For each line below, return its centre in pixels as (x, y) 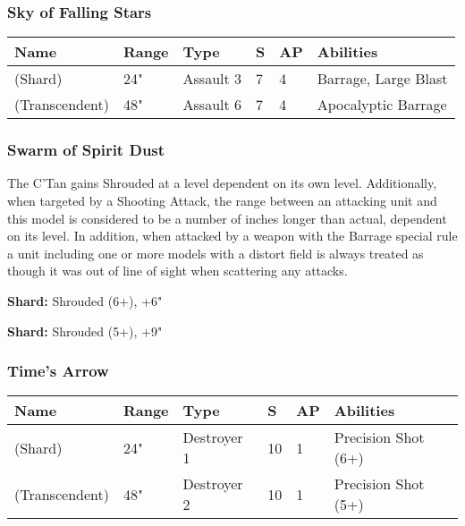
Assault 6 (212, 105)
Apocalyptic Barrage (382, 105)
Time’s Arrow (58, 371)
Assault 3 (212, 79)
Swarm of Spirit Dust (86, 150)
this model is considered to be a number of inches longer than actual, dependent (227, 218)
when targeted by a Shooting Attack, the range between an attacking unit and (222, 201)
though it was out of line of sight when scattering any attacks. (178, 271)
